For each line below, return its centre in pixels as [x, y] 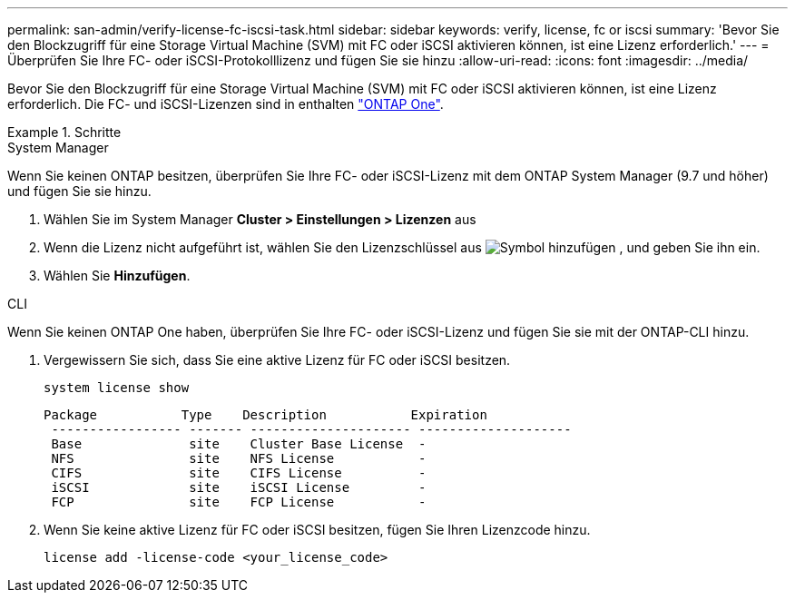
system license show [117, 388]
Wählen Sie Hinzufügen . [117, 275]
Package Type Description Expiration [265, 415]
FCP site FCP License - [239, 502]
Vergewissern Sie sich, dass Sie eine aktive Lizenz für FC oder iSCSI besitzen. [277, 360]
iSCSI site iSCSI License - [239, 487]
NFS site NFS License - [239, 458]
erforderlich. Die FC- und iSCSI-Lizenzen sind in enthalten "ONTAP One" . [226, 104]
